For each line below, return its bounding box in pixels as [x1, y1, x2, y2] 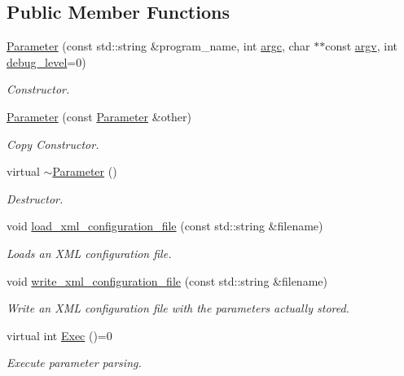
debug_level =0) [7, 53, 86, 70]
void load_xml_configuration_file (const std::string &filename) [7, 217, 323, 234]
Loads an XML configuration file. [7, 244, 172, 261]
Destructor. [7, 190, 64, 207]
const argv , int [325, 37, 397, 55]
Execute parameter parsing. [7, 354, 142, 371]
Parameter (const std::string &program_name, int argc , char [7, 37, 310, 55]
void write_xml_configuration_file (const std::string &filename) [7, 272, 327, 289]
